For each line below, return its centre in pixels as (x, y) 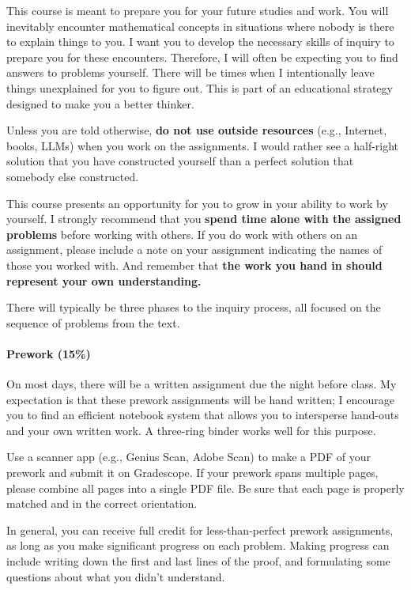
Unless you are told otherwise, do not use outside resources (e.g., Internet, (197, 130)
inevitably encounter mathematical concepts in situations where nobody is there (200, 26)
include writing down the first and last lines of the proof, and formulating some (198, 561)
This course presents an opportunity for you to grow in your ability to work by (197, 203)
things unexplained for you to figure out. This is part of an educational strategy (200, 87)
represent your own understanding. (104, 280)
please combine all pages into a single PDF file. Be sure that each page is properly (205, 488)
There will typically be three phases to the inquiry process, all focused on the (194, 307)
